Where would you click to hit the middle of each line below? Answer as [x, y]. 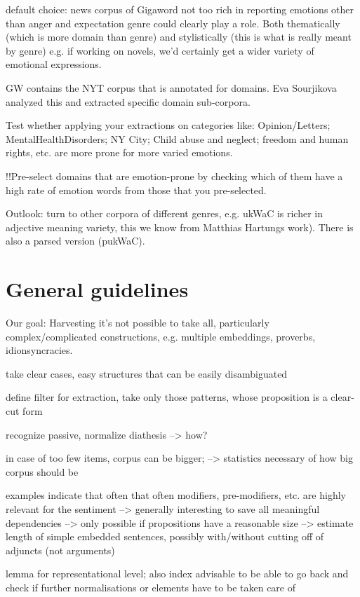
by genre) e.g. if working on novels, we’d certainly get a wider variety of [160, 50]
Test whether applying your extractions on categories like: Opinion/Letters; [168, 125]
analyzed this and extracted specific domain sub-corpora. [128, 101]
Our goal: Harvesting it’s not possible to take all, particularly [138, 323]
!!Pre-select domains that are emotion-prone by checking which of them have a [174, 176]
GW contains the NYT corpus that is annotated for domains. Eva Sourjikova [171, 87]
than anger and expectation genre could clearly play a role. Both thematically [173, 23]
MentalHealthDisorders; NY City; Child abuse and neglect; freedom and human [177, 138]
